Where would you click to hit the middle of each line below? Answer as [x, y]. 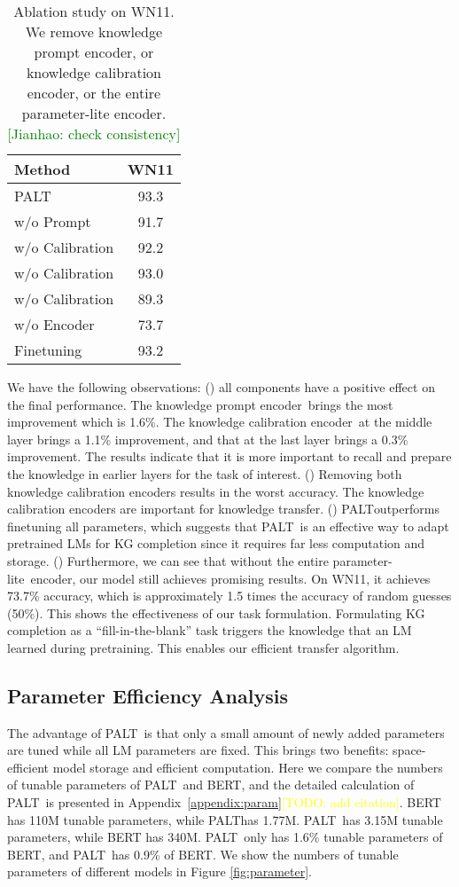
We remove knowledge [94, 31]
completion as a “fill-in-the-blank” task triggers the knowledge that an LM [210, 630]
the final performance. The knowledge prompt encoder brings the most [200, 404]
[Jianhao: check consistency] [94, 133]
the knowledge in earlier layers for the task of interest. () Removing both [205, 473]
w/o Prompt [53, 221]
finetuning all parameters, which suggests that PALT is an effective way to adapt [228, 526]
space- [409, 750]
